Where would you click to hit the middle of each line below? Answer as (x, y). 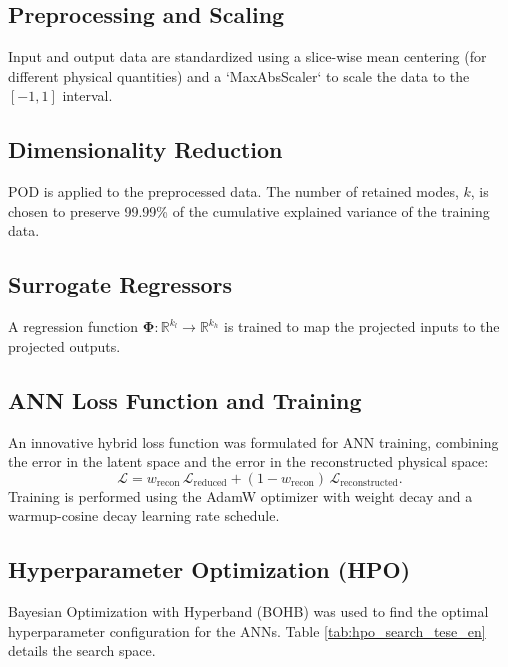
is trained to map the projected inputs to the (361, 326)
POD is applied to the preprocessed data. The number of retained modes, (233, 191)
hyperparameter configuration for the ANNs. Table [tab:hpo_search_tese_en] (247, 630)
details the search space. (82, 650)
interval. (87, 95)
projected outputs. (64, 345)
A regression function (73, 326)
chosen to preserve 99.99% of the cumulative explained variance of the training (249, 210)
